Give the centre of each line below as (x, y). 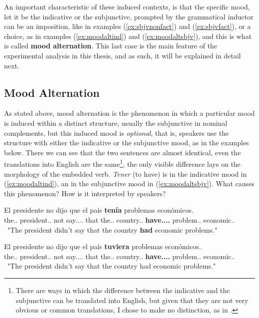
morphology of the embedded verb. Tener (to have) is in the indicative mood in (126, 173)
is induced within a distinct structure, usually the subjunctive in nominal (116, 123)
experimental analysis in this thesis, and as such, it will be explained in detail (123, 55)
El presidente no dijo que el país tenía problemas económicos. (99, 210)
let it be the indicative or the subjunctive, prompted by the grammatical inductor (129, 16)
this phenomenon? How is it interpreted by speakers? (85, 193)
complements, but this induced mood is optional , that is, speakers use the (116, 133)
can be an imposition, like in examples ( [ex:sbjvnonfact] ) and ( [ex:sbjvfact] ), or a (128, 26)
